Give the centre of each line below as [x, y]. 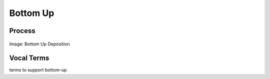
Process [22, 31]
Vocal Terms [29, 58]
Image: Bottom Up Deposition [39, 44]
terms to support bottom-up [38, 70]
